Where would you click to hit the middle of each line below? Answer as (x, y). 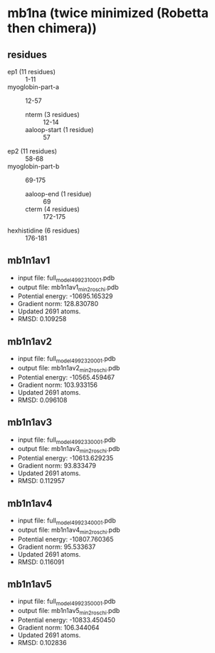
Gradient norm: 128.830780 (58, 304)
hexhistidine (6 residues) (44, 231)
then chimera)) (52, 28)
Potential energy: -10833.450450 (67, 620)
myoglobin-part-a (33, 87)
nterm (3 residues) (52, 115)
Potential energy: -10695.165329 (65, 296)
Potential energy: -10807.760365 (65, 539)
